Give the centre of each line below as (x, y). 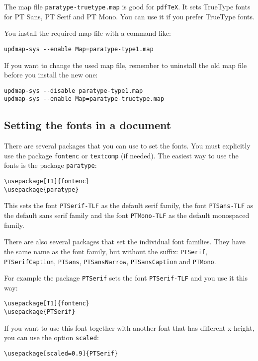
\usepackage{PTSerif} (40, 312)
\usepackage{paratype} (42, 189)
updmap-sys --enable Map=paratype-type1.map (79, 49)
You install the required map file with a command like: (87, 33)
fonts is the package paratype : (50, 165)
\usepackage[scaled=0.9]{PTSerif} (61, 354)
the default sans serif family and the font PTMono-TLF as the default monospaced (127, 215)
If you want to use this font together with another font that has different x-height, (129, 327)
